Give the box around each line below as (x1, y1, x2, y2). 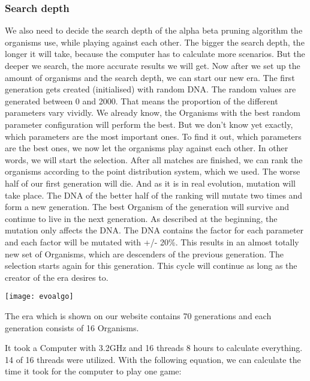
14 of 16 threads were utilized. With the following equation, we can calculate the (5, 353, 301, 365)
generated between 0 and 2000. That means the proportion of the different (5, 94, 278, 107)
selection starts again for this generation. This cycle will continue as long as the (5, 259, 297, 272)
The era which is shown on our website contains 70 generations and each (5, 309, 272, 322)
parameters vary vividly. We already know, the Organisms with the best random (5, 106, 300, 119)
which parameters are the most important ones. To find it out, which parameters (5, 130, 302, 142)
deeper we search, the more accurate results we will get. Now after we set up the (5, 59, 300, 71)
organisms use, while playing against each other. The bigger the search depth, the (5, 35, 305, 48)
